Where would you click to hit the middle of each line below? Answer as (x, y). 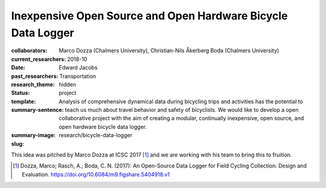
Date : (18, 68)
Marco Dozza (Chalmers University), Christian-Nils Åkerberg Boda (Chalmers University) (169, 51)
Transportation (78, 76)
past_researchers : (35, 76)
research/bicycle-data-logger (96, 135)
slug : (18, 144)
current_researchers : (39, 59)
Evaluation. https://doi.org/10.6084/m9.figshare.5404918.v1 (96, 174)
